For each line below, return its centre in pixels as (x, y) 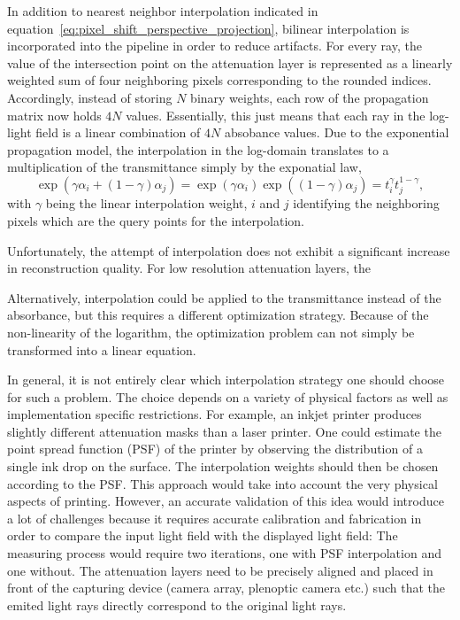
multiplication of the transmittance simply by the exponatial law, (184, 167)
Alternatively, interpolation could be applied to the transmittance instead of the (224, 297)
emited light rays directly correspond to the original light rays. (177, 604)
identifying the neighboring (366, 203)
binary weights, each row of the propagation (310, 97)
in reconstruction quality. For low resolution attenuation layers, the (189, 268)
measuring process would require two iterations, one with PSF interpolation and (224, 553)
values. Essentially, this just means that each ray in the (276, 115)
